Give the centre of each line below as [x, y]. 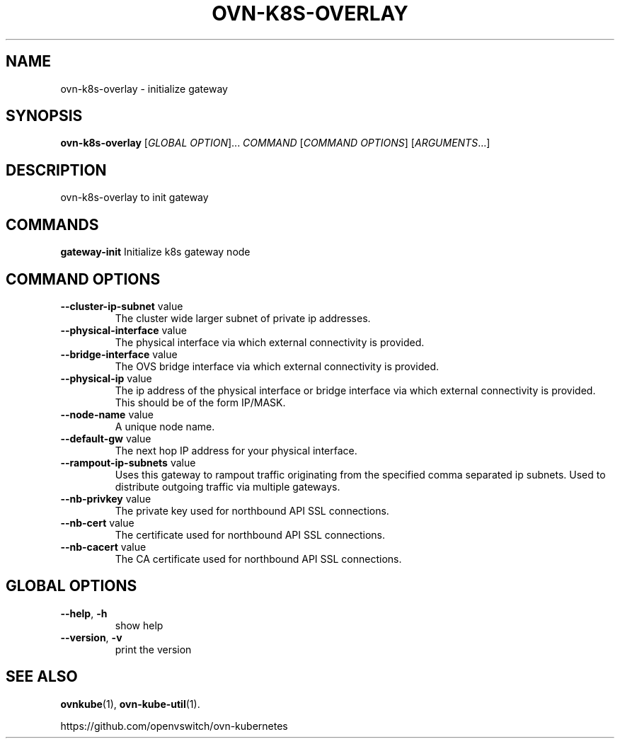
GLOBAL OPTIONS [71, 586]
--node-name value [107, 414]
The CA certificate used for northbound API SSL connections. [258, 559]
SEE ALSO [42, 677]
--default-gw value [106, 438]
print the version [153, 649]
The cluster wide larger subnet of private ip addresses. [243, 318]
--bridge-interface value [119, 354]
